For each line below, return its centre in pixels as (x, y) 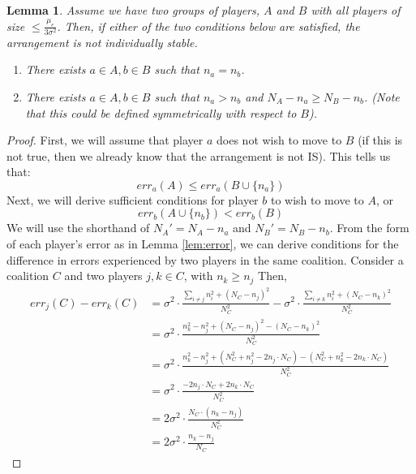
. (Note (382, 96)
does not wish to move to (279, 140)
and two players (103, 276)
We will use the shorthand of (78, 228)
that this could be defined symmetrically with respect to (161, 112)
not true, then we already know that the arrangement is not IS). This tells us (199, 155)
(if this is (380, 140)
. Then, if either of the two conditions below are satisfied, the (208, 26)
